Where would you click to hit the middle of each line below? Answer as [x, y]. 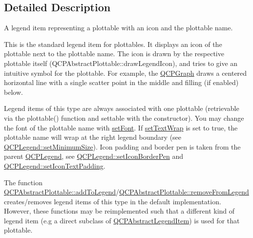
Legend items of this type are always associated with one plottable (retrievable [122, 108]
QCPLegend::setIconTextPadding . [55, 165]
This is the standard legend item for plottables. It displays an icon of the [113, 44]
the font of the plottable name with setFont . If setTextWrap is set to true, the [121, 127]
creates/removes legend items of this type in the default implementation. [113, 201]
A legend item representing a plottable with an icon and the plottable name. [118, 28]
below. [13, 92]
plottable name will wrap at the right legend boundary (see [93, 137]
